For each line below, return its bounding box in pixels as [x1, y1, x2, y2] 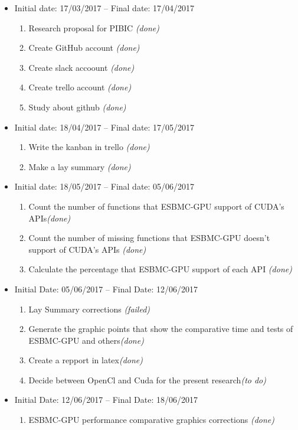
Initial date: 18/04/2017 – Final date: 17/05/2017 [14, 120, 195, 133]
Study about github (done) [28, 100, 126, 113]
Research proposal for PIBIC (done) [28, 21, 159, 34]
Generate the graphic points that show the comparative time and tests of [28, 322, 293, 335]
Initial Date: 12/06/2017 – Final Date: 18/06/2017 [14, 393, 198, 406]
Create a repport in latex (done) [28, 354, 143, 366]
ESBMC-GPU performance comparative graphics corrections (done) [28, 413, 275, 426]
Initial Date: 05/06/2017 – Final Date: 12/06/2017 [14, 282, 198, 295]
